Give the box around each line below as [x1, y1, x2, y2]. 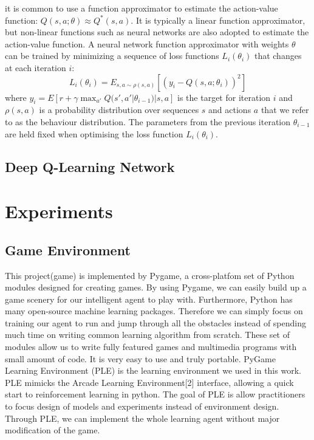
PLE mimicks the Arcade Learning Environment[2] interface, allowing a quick [5, 376, 294, 388]
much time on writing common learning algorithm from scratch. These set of [5, 328, 290, 341]
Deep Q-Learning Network [5, 157, 175, 176]
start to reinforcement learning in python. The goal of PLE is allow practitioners [5, 388, 305, 400]
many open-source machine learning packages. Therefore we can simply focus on [5, 304, 303, 317]
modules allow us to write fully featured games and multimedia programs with [5, 340, 297, 353]
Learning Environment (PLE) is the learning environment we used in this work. [5, 364, 301, 377]
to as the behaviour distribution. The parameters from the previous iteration [5, 115, 291, 128]
